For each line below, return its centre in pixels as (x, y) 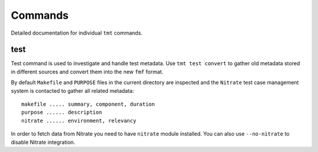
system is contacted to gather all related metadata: (72, 90)
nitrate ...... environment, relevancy (79, 121)
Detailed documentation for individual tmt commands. (77, 33)
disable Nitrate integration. (43, 142)
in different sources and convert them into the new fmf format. (87, 72)
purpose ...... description (62, 112)
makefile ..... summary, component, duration (88, 104)
